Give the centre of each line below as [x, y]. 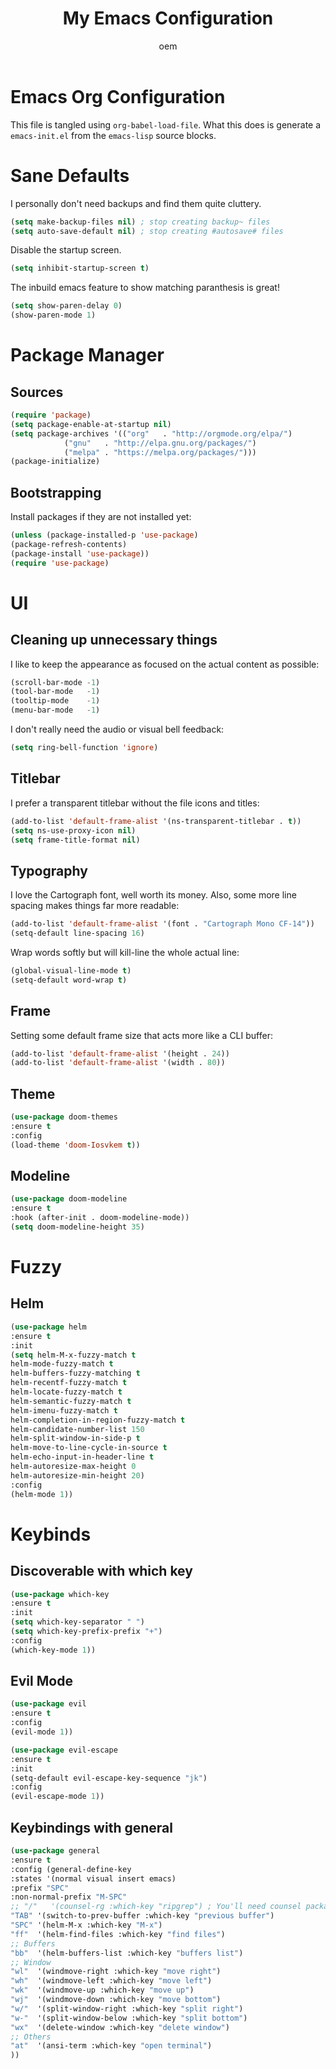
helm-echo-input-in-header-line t [82, 1457]
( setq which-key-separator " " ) [77, 1622]
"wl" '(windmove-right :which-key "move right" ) [116, 1972]
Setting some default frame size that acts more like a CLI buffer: [141, 1035]
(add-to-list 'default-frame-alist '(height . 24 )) [120, 1053]
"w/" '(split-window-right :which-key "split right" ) [127, 2008]
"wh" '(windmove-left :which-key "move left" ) [111, 1981]
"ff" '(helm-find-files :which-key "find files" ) [118, 1934]
